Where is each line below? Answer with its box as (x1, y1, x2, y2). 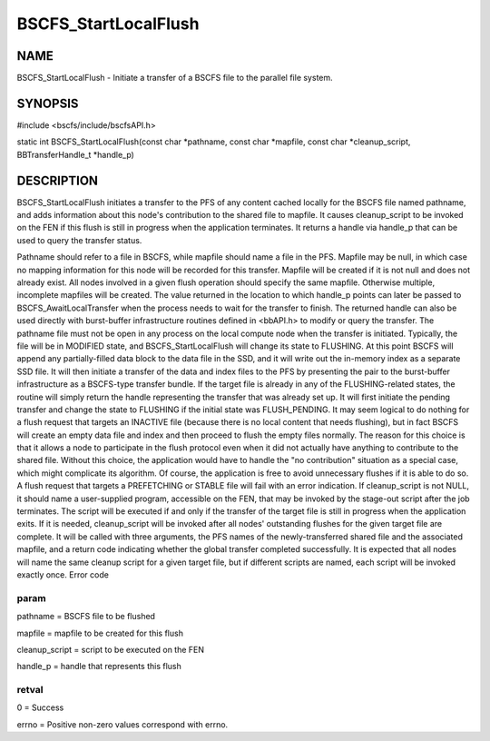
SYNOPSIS (16, 95, 79, 111)
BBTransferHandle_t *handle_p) (16, 149, 135, 160)
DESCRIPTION (16, 173, 99, 188)
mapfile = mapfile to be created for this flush (16, 627, 183, 638)
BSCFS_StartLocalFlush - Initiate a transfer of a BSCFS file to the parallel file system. (16, 73, 333, 84)
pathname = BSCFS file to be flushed (16, 611, 156, 622)
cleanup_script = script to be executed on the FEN (16, 644, 204, 655)
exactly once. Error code (16, 568, 109, 580)
